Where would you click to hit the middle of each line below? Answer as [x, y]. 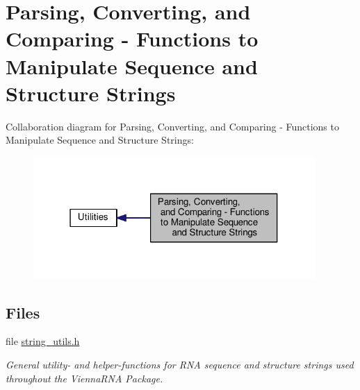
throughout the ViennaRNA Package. [84, 378]
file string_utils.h [43, 341]
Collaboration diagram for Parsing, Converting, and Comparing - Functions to [172, 126]
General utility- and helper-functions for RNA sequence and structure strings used [180, 365]
